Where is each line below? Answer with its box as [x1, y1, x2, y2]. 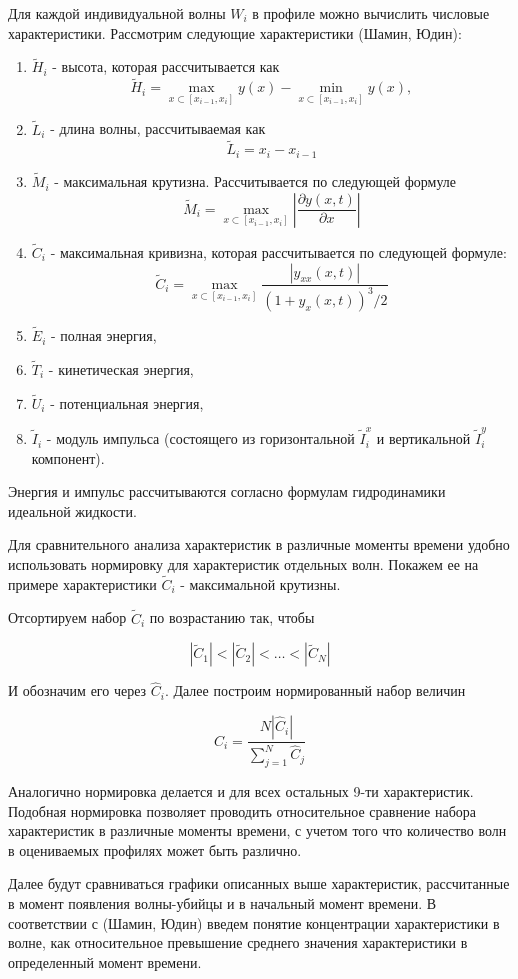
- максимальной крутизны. [180, 573, 341, 594]
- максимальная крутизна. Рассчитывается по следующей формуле [54, 171, 457, 192]
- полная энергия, [50, 325, 157, 346]
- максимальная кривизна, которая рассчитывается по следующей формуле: [50, 241, 507, 262]
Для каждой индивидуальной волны [8, 3, 226, 23]
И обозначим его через [8, 680, 147, 701]
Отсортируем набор [8, 607, 127, 628]
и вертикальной [376, 428, 471, 449]
